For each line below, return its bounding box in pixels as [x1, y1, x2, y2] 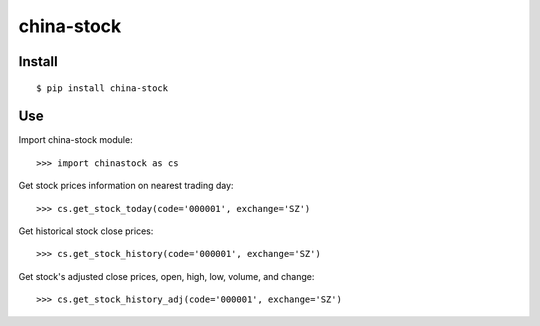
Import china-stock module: [18, 134, 134, 146]
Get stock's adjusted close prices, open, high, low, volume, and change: [18, 270, 315, 282]
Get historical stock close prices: [18, 225, 154, 237]
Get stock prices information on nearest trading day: [18, 180, 234, 192]
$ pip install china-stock [36, 82, 169, 94]
